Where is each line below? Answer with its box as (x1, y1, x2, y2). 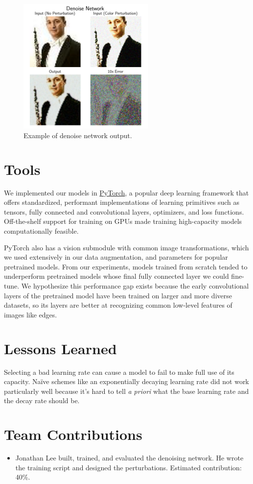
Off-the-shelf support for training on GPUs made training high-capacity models (4, 216, 242, 226)
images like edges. (4, 309, 57, 319)
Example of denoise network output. (23, 130, 132, 140)
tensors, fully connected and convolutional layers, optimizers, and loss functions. (4, 206, 244, 217)
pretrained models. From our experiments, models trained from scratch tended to (4, 261, 248, 271)
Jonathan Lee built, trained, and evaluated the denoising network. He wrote (15, 453, 244, 463)
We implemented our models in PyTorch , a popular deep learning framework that (4, 187, 249, 197)
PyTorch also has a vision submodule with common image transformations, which (4, 242, 249, 252)
